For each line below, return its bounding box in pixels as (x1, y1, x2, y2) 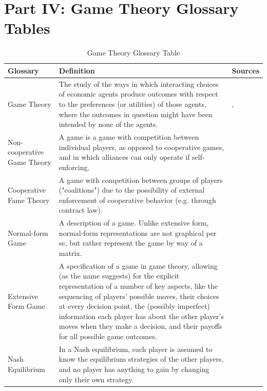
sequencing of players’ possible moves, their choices (59, 290, 219, 301)
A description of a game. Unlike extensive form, (59, 217, 209, 228)
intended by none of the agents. (59, 119, 158, 129)
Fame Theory (8, 194, 50, 205)
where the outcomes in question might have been (59, 108, 213, 119)
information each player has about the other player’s (59, 310, 224, 321)
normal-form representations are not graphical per (59, 227, 217, 238)
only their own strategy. (59, 374, 134, 384)
